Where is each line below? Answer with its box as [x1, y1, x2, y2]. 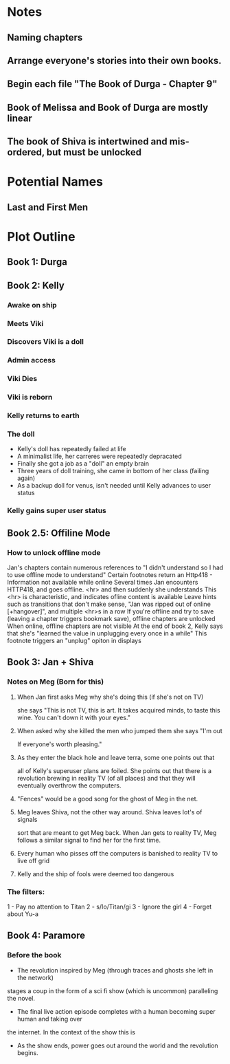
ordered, [7, 146, 45, 158]
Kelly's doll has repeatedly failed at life [16, 445, 126, 453]
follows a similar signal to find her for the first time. [16, 836, 161, 844]
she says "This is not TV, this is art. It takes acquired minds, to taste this [16, 706, 221, 714]
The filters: [7, 887, 45, 896]
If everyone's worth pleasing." [16, 740, 102, 748]
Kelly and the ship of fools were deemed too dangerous [16, 869, 174, 878]
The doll [7, 429, 35, 439]
